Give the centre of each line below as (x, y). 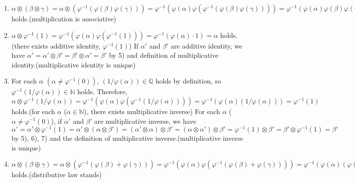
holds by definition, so (188, 81)
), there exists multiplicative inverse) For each (152, 111)
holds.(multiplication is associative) (64, 18)
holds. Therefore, (102, 91)
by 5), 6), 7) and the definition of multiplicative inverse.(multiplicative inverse (127, 138)
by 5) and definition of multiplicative (164, 55)
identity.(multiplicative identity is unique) (73, 64)
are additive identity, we (207, 45)
